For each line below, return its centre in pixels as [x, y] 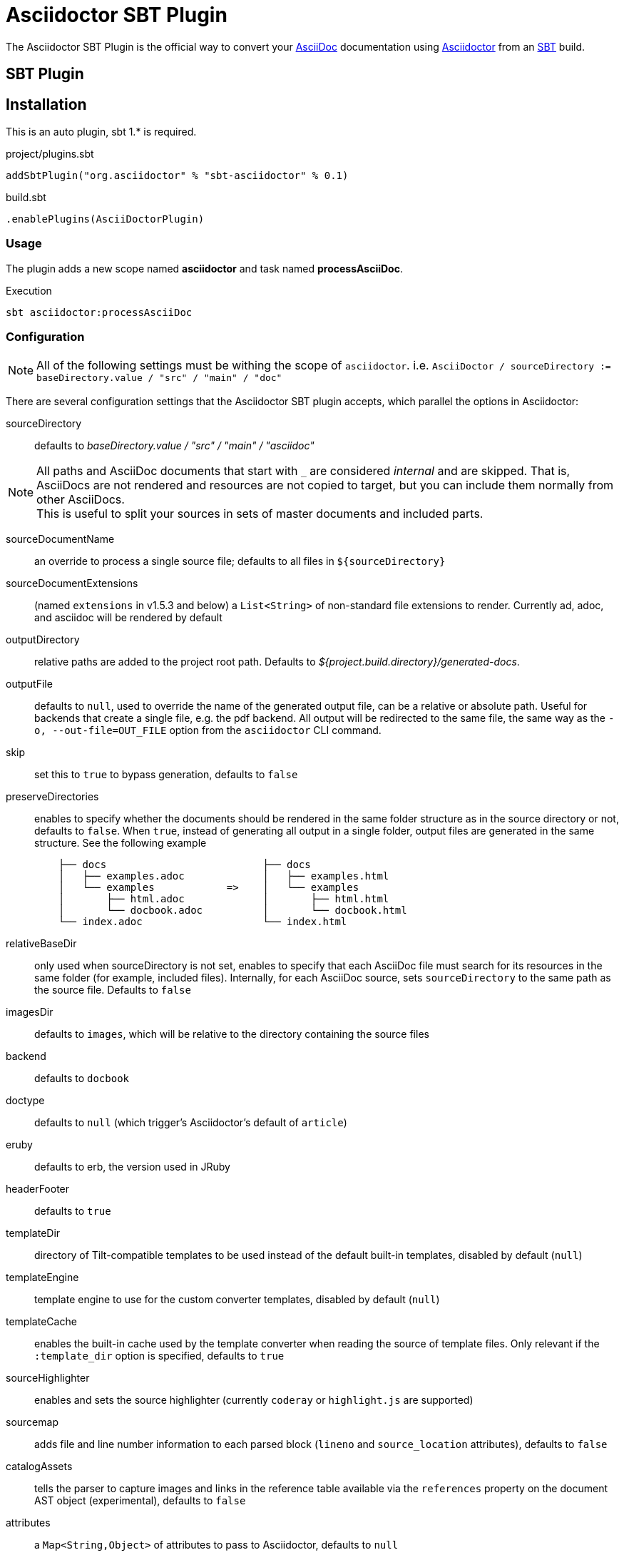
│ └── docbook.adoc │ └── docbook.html [232, 910]
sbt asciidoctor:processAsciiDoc [99, 312]
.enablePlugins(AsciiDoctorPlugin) [105, 219]
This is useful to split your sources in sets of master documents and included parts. [260, 513]
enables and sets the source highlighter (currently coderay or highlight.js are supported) [254, 1399]
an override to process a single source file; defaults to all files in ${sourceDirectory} [240, 561]
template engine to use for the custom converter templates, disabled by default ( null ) [237, 1299]
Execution [29, 290]
